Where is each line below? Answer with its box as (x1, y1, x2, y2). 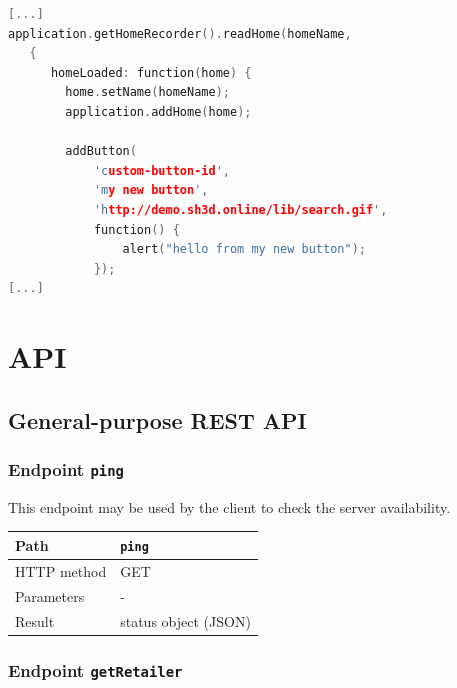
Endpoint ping (8, 456, 124, 481)
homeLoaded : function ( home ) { (50, 65, 252, 80)
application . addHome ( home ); (65, 104, 252, 119)
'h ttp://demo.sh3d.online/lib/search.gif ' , (93, 202, 388, 217)
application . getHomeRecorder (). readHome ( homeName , (8, 26, 352, 41)
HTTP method (15, 560, 107, 581)
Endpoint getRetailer (8, 657, 183, 682)
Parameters (15, 585, 85, 606)
